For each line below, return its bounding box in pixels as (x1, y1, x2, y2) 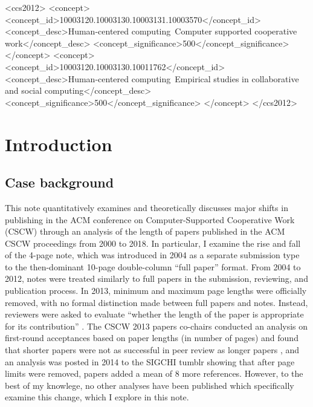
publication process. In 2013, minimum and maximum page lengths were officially (5, 284, 307, 297)
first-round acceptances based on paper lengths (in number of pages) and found (5, 331, 298, 344)
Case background (5, 173, 114, 192)
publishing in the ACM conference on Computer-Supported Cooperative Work (5, 213, 295, 226)
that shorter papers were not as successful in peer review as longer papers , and (5, 344, 300, 356)
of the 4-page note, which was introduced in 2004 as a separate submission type (5, 249, 300, 261)
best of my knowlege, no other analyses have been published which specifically (5, 379, 294, 391)
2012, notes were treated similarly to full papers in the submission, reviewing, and (5, 272, 308, 285)
